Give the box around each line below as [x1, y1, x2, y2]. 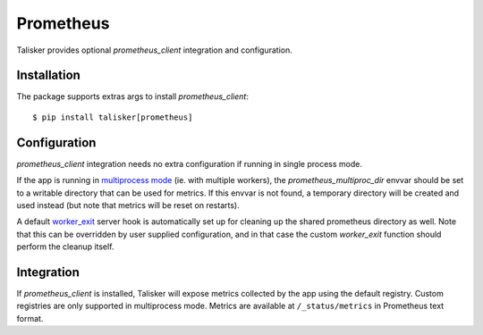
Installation [16, 68, 80, 83]
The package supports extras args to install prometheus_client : [16, 91, 250, 102]
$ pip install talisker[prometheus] [32, 112, 193, 122]
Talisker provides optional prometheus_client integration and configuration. [16, 45, 292, 55]
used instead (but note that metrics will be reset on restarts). [16, 199, 241, 210]
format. [16, 313, 44, 323]
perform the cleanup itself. [16, 241, 114, 252]
